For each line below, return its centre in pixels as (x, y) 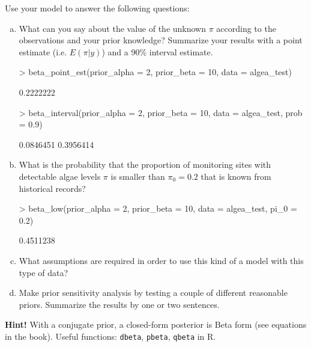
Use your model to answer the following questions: (97, 8)
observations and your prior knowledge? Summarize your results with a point (161, 40)
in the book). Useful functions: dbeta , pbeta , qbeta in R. (110, 336)
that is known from (236, 176)
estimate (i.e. (43, 51)
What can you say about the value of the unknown (113, 28)
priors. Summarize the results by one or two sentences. (119, 304)
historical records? (52, 188)
